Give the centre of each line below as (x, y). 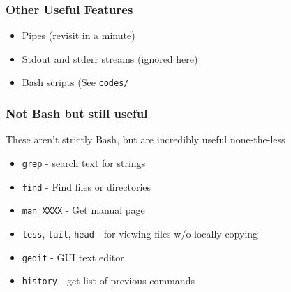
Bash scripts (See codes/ (75, 82)
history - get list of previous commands (108, 280)
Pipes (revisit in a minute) (79, 35)
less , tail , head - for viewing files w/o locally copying (140, 233)
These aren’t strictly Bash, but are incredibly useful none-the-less (145, 139)
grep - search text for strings (84, 162)
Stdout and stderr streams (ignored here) (110, 58)
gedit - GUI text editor (73, 257)
